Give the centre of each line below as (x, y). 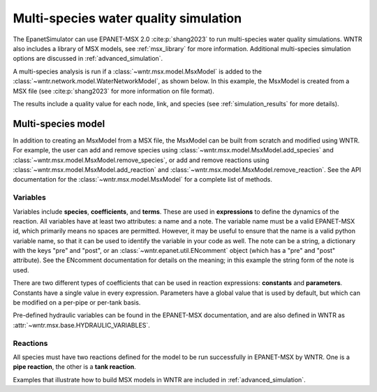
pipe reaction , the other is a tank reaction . (74, 367)
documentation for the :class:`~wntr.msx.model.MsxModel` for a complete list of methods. (142, 180)
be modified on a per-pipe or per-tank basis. (77, 303)
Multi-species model (59, 123)
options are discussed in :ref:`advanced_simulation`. (88, 59)
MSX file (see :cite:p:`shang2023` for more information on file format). (113, 91)
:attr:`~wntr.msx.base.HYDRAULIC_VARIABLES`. (81, 325)
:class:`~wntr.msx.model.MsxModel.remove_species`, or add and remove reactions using (141, 160)
